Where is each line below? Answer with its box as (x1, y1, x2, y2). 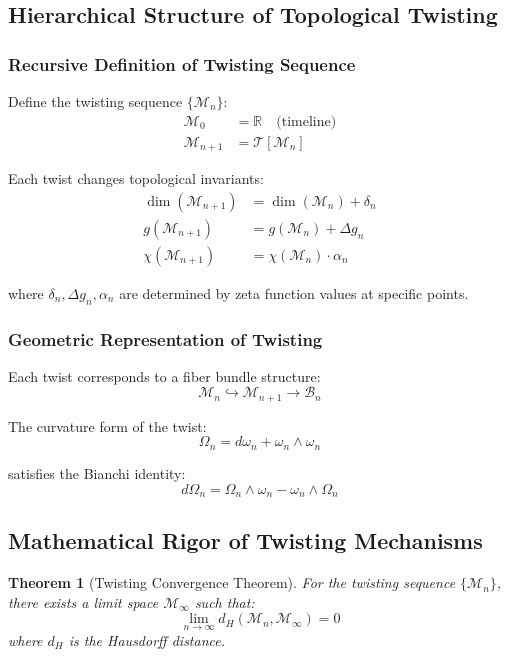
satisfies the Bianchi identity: (8, 462, 186, 483)
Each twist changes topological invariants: (8, 168, 264, 189)
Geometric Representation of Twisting (8, 326, 323, 351)
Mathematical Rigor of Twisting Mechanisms (8, 525, 483, 556)
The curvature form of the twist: (8, 415, 207, 436)
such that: (194, 591, 255, 612)
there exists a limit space (8, 591, 159, 612)
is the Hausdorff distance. (68, 629, 225, 650)
